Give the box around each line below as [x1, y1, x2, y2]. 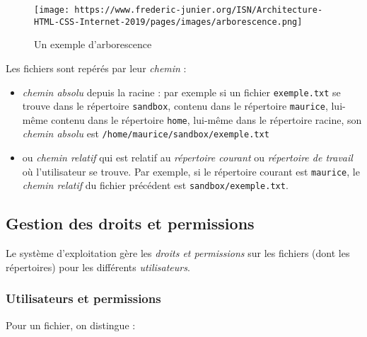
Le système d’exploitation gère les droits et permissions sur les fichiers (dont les [6, 246, 350, 261]
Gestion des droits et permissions [6, 212, 255, 234]
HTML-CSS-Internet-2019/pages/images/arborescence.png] [34, 16, 303, 27]
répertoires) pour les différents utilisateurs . [6, 259, 190, 274]
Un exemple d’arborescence [34, 37, 152, 52]
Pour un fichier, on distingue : [6, 317, 136, 332]
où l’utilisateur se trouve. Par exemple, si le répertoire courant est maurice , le [22, 164, 360, 178]
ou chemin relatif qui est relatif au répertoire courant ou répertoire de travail [22, 150, 353, 165]
